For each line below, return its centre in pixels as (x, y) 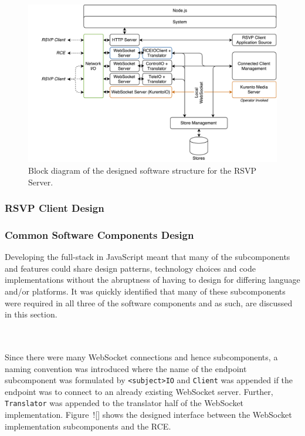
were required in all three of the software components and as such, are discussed (149, 303)
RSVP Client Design (55, 208)
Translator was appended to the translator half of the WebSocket (124, 403)
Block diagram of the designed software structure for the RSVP (143, 170)
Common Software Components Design (99, 234)
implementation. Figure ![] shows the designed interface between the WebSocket (148, 414)
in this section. (31, 314)
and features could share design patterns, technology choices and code (130, 268)
